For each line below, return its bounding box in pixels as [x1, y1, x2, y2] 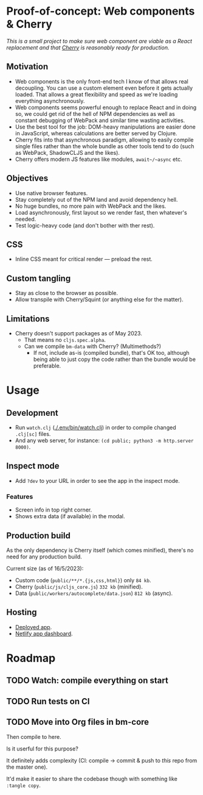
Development [6, 407, 59, 418]
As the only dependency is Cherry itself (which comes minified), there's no [6, 546, 194, 554]
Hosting [6, 607, 38, 618]
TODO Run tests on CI [6, 696, 90, 707]
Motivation [6, 62, 49, 72]
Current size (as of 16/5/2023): [6, 565, 84, 572]
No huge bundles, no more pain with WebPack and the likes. [15, 202, 167, 210]
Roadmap [6, 651, 56, 665]
